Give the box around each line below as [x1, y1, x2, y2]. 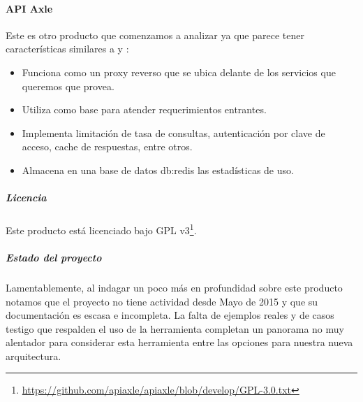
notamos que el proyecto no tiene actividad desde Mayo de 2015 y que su [6, 294, 318, 308]
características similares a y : [6, 41, 129, 56]
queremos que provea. [22, 78, 114, 93]
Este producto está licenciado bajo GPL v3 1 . [6, 221, 197, 237]
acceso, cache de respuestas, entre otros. [22, 139, 193, 154]
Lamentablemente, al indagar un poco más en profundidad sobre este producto [6, 280, 343, 294]
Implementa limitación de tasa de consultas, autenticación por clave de [22, 125, 325, 140]
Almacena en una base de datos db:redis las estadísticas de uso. [22, 162, 294, 177]
